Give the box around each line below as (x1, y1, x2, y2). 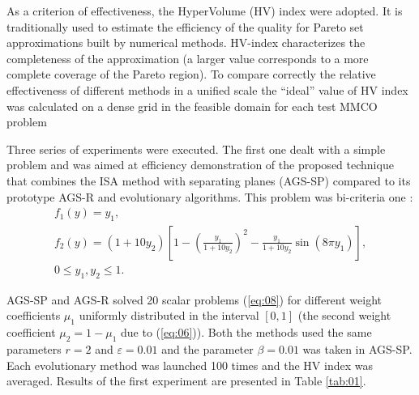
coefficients (6, 307, 61, 324)
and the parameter (161, 341, 254, 357)
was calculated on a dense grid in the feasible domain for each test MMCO (6, 97, 378, 114)
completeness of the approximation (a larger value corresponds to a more (6, 49, 369, 66)
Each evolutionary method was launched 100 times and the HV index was (6, 356, 373, 373)
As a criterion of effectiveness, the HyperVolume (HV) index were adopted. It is (6, 2, 403, 19)
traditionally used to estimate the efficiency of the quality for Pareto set (6, 18, 364, 35)
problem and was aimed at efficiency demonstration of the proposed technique (6, 156, 394, 173)
